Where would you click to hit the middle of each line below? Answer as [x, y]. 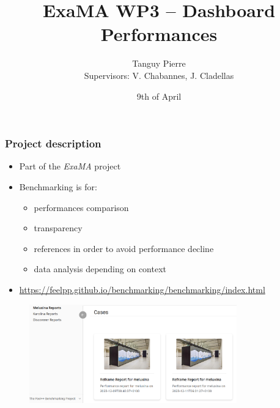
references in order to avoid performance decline [124, 248]
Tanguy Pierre [159, 63]
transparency [58, 228]
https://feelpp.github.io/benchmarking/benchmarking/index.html [142, 289]
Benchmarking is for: [58, 186]
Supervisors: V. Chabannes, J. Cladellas [159, 75]
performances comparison [81, 207]
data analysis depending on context [100, 269]
